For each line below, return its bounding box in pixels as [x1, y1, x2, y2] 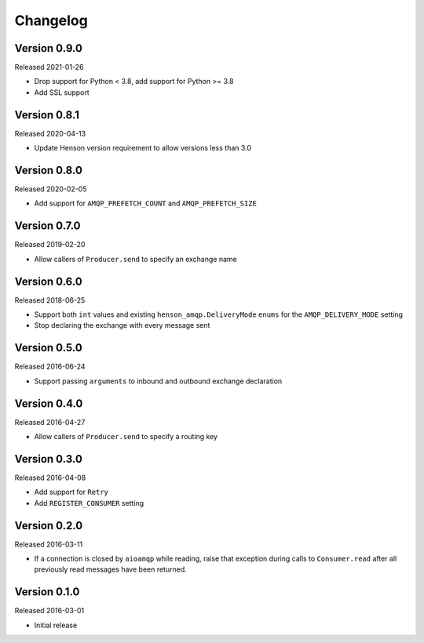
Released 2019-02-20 [14, 240, 86, 249]
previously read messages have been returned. [34, 565, 188, 574]
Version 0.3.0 [14, 452, 82, 466]
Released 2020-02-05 [14, 184, 87, 194]
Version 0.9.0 [14, 42, 82, 55]
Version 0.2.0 [14, 518, 83, 532]
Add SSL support [34, 87, 90, 97]
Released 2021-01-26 [14, 63, 84, 72]
